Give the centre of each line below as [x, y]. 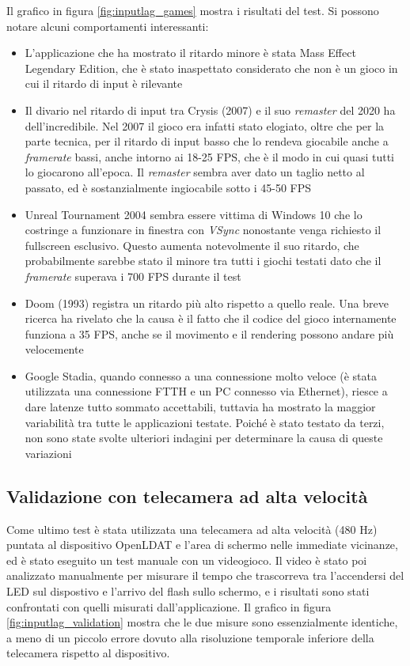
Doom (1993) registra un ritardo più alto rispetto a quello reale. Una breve [207, 303]
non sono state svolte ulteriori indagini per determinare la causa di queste [204, 438]
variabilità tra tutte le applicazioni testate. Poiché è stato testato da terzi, [205, 422]
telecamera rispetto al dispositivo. [88, 653]
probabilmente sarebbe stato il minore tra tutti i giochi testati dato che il [203, 261]
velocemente [54, 349]
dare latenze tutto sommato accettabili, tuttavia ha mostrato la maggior [200, 407]
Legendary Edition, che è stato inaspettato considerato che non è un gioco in [211, 68]
